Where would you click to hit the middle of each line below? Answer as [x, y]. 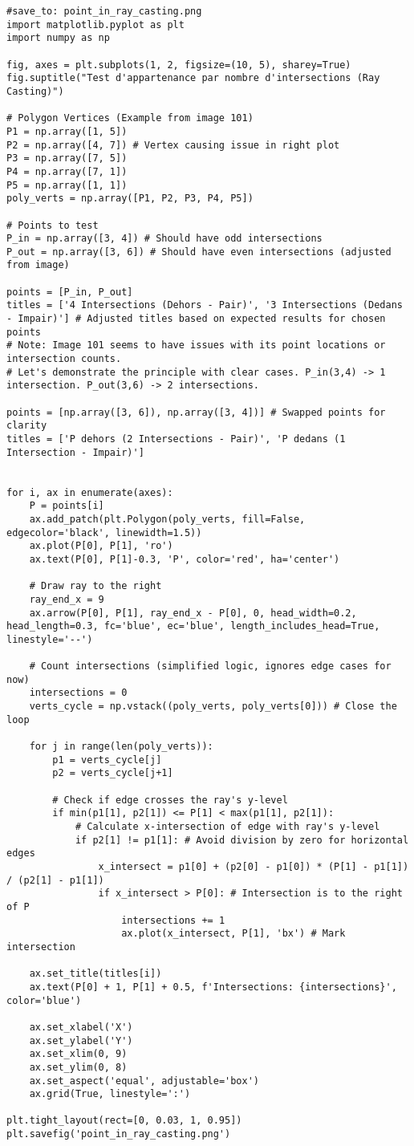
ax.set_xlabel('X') [81, 1027]
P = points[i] [67, 506]
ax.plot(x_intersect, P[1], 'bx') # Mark [233, 934]
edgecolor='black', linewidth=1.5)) [104, 532]
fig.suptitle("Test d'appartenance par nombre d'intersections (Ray [193, 78]
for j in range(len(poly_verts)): [121, 747]
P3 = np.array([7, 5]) [67, 158]
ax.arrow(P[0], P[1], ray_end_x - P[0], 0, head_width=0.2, [193, 613]
